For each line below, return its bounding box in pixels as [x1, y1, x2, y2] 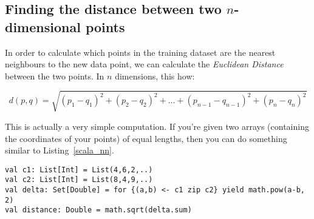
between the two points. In [5, 69, 104, 82]
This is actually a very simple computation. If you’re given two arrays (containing [5, 120, 309, 132]
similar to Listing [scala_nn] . [5, 144, 114, 157]
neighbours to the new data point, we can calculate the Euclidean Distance [5, 58, 284, 70]
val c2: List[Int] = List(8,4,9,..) [5, 175, 153, 184]
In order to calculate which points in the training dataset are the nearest [5, 45, 276, 58]
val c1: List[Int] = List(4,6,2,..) [5, 165, 153, 174]
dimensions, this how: [115, 69, 195, 82]
